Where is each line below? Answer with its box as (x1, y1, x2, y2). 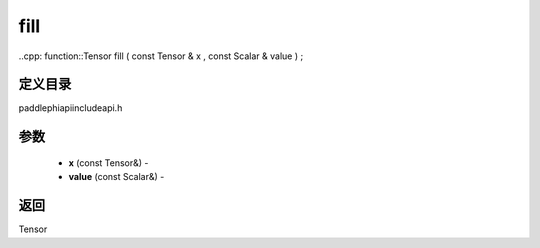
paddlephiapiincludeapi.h (18, 102, 123, 114)
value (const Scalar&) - (68, 171, 165, 183)
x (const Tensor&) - (68, 156, 149, 169)
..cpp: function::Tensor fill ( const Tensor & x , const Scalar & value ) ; (18, 50, 304, 62)
